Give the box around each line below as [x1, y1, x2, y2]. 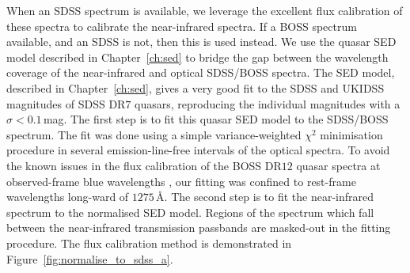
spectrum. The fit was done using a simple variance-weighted [6, 126, 302, 142]
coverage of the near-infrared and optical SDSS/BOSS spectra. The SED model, [6, 64, 395, 81]
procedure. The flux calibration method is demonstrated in [6, 234, 292, 251]
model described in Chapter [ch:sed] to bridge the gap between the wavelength [6, 48, 389, 65]
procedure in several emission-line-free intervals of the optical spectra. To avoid [6, 142, 390, 158]
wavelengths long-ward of [6, 188, 129, 205]
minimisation [320, 126, 383, 142]
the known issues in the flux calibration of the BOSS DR [6, 157, 282, 173]
